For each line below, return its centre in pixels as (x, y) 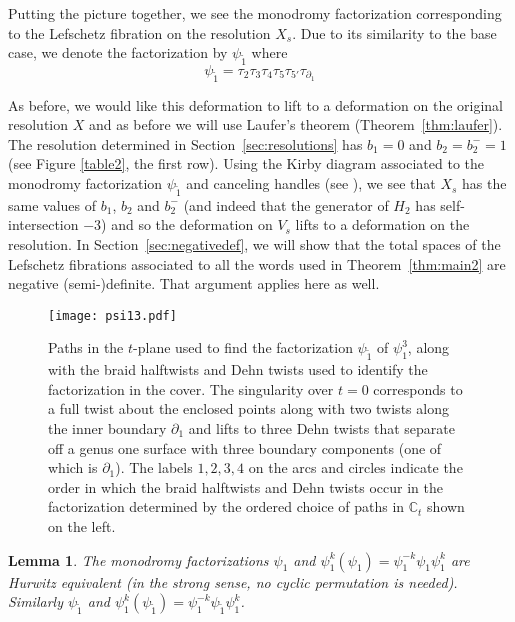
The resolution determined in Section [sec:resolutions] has (185, 143)
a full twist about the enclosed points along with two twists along (248, 408)
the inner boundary (107, 427)
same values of (52, 204)
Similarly (35, 601)
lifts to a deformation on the (382, 224)
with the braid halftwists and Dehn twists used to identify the (238, 369)
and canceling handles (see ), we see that (311, 183)
